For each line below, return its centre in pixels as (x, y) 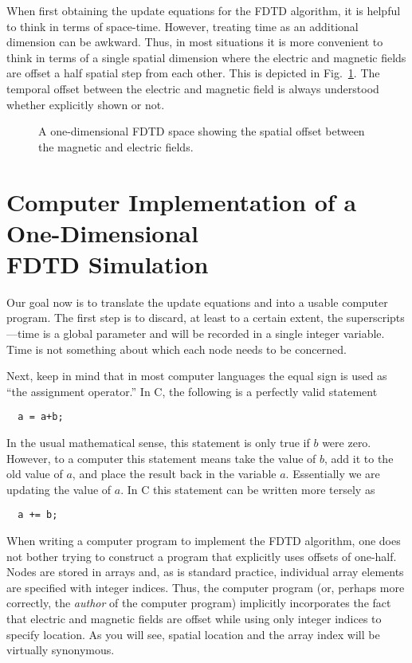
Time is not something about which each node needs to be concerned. (177, 349)
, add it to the (359, 458)
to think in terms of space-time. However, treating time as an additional (182, 26)
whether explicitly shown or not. (86, 104)
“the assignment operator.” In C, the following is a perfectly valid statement (192, 391)
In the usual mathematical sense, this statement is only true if (158, 443)
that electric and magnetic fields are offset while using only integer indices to (194, 619)
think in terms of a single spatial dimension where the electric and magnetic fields (206, 57)
